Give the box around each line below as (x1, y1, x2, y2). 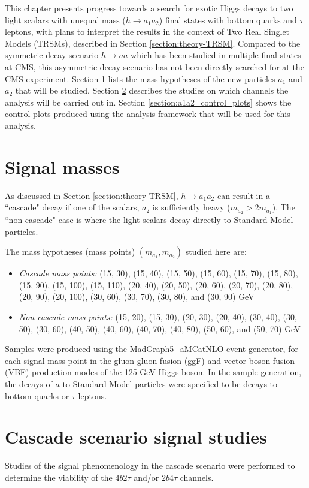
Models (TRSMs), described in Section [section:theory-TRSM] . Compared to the (5, 37, 301, 49)
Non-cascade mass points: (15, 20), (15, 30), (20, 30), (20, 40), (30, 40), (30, (19, 311, 297, 323)
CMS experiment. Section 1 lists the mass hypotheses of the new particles (5, 72, 275, 85)
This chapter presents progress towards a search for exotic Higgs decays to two (5, 2, 293, 14)
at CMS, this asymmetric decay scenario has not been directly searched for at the (5, 60, 304, 73)
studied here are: (185, 245, 247, 258)
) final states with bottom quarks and (159, 13, 297, 26)
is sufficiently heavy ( (152, 201, 231, 213)
